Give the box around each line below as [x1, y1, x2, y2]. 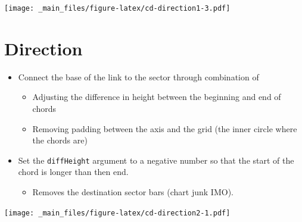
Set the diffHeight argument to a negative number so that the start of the [18, 154, 294, 166]
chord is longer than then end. [18, 165, 129, 178]
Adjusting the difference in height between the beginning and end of [32, 90, 281, 103]
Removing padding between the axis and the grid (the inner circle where [32, 122, 297, 135]
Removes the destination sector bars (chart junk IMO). [32, 186, 233, 198]
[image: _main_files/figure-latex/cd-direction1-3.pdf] [4, 4, 231, 12]
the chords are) [32, 134, 88, 146]
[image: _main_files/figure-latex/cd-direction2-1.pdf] [4, 208, 231, 217]
